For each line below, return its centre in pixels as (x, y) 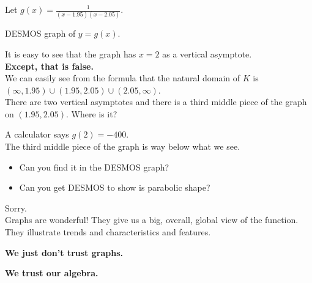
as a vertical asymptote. (207, 53)
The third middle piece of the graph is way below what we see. (123, 146)
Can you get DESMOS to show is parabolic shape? (115, 187)
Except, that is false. (49, 66)
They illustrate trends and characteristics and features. (108, 232)
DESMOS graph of (40, 33)
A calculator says (37, 134)
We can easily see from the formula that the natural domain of (123, 78)
